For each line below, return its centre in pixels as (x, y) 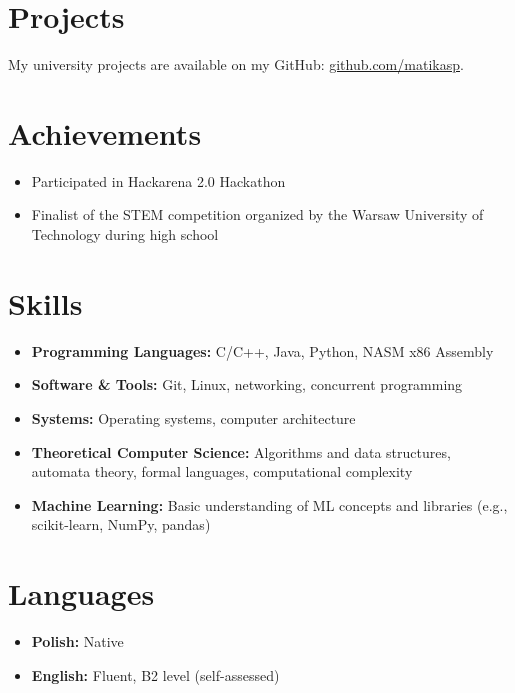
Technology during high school (125, 234)
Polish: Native (77, 641)
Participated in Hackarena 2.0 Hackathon (158, 180)
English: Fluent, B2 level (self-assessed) (155, 674)
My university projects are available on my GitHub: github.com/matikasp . (236, 64)
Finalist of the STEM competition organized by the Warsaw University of (257, 214)
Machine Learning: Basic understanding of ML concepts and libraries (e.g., (269, 504)
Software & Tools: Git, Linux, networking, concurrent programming (247, 384)
